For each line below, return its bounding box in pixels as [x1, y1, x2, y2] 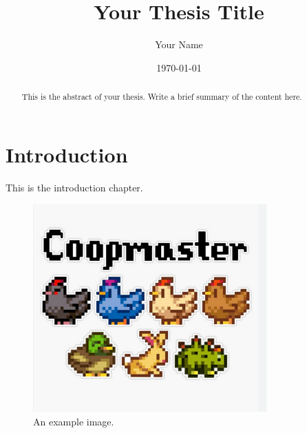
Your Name [155, 37, 203, 52]
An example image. [33, 414, 114, 429]
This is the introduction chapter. [6, 180, 143, 194]
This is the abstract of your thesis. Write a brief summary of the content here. [21, 91, 302, 103]
